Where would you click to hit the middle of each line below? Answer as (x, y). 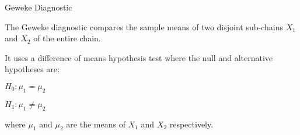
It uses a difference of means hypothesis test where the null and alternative (139, 57)
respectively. (191, 124)
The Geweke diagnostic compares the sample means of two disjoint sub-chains (144, 26)
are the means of (96, 124)
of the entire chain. (67, 38)
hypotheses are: (32, 69)
